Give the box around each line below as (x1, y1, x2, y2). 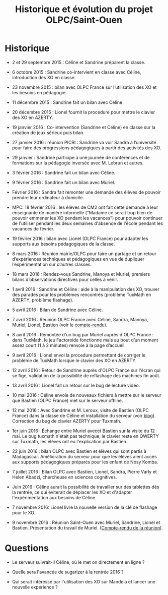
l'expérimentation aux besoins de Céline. (12, 494, 97, 500)
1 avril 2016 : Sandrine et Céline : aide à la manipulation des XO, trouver (12, 286, 159, 292)
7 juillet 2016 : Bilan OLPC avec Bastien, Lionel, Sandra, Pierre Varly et (12, 468, 157, 474)
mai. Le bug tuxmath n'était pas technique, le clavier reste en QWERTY (12, 433, 159, 439)
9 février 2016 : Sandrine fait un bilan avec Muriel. (12, 179, 115, 185)
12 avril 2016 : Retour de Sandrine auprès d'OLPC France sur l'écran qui (12, 367, 161, 373)
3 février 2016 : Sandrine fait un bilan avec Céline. (12, 169, 116, 175)
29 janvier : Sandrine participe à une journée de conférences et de (12, 154, 150, 160)
